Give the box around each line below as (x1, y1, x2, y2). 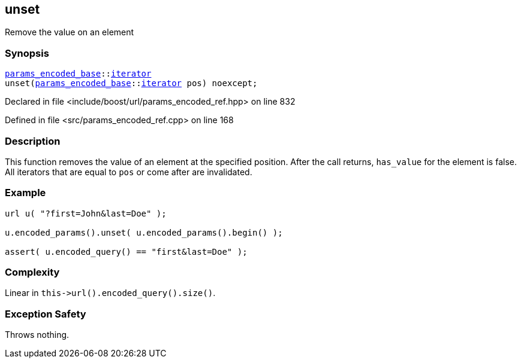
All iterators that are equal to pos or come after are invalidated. (5, 166, 252, 177)
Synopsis (5, 47, 49, 59)
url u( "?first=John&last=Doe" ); (5, 208, 167, 218)
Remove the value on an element (5, 27, 134, 38)
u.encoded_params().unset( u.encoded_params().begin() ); (5, 227, 283, 237)
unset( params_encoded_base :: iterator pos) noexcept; (5, 78, 258, 89)
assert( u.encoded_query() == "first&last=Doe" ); (5, 246, 248, 257)
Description (5, 135, 61, 147)
